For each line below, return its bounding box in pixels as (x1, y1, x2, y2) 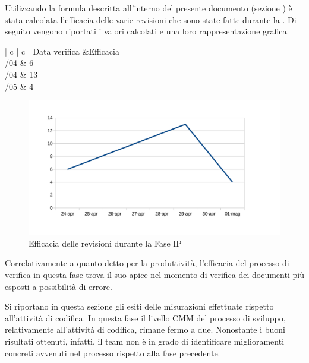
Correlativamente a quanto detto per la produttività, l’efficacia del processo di (5, 257, 289, 269)
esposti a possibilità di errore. (5, 280, 112, 292)
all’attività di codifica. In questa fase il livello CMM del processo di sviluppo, (5, 311, 286, 324)
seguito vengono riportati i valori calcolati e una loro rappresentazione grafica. (5, 25, 289, 37)
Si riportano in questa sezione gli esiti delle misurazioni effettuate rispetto (5, 300, 274, 313)
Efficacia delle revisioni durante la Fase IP (29, 236, 182, 249)
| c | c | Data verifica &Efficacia (5, 45, 119, 57)
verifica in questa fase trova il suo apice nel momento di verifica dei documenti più (5, 269, 304, 281)
